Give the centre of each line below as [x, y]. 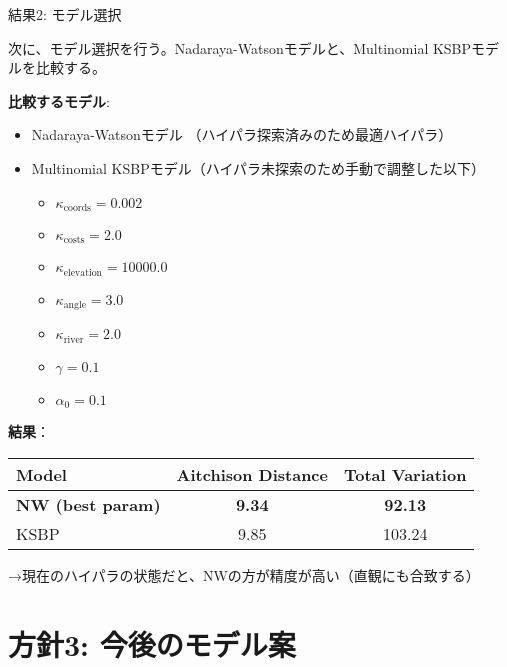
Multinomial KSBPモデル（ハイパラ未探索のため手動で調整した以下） [258, 167]
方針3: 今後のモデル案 [152, 643]
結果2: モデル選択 [65, 14]
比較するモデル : [59, 100]
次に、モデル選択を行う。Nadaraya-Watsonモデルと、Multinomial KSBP [240, 47]
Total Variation [405, 474]
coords [77, 208]
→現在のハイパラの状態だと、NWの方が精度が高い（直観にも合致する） [244, 574]
